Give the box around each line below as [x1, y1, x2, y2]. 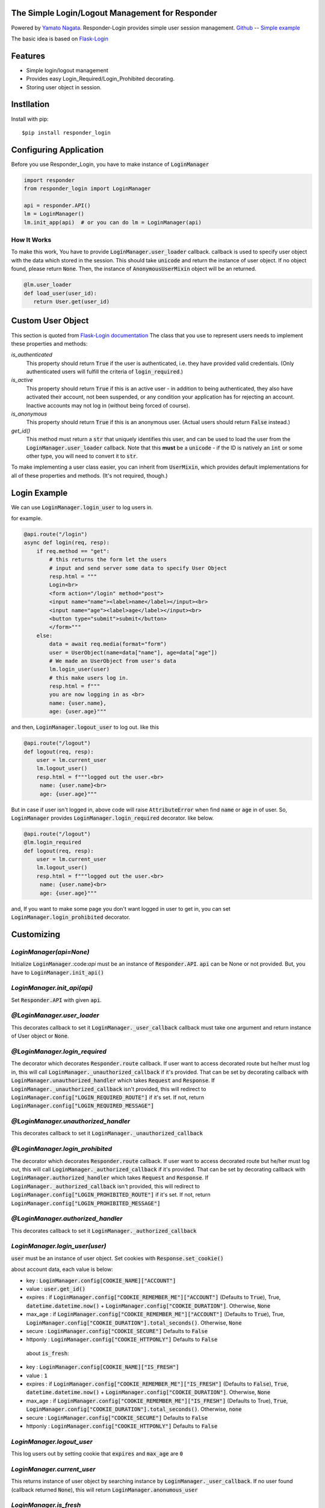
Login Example [11, 487, 68, 498]
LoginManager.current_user [11, 1465, 96, 1473]
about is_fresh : [26, 1349, 69, 1357]
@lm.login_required [23, 839, 81, 846]
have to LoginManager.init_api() [11, 969, 105, 976]
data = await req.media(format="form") [49, 641, 167, 648]
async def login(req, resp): [23, 539, 110, 546]
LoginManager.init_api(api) [11, 984, 93, 992]
